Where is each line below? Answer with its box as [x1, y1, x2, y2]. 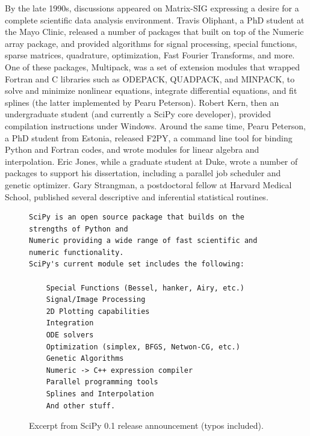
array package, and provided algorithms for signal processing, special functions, [5, 37, 297, 49]
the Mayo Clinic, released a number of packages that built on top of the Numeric [5, 25, 304, 38]
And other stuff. [46, 401, 116, 410]
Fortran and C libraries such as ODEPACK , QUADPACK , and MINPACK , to [5, 72, 295, 85]
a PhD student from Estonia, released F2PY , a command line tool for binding [5, 131, 293, 144]
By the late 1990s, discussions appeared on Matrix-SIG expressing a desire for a [5, 2, 299, 14]
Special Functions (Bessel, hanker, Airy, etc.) [46, 283, 244, 292]
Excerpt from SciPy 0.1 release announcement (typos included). [29, 419, 264, 432]
